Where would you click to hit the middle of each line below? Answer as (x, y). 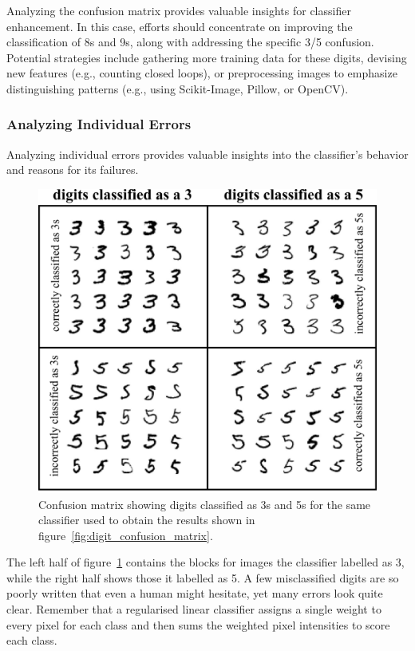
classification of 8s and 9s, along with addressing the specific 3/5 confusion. (190, 42)
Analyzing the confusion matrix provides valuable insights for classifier (179, 10)
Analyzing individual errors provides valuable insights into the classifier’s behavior (207, 154)
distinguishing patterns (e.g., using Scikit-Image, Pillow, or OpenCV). (178, 88)
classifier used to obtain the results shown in (147, 520)
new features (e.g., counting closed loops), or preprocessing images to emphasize (202, 73)
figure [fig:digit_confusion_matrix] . (126, 535)
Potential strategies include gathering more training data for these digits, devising (207, 57)
